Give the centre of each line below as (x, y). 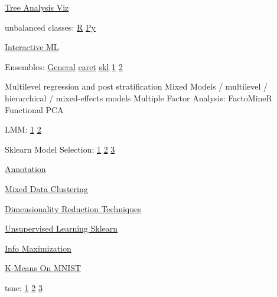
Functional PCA (34, 109)
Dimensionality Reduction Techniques (73, 208)
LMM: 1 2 (23, 129)
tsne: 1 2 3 (24, 287)
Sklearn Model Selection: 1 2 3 (60, 149)
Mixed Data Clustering (46, 188)
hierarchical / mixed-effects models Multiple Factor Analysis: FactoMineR (138, 98)
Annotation (25, 169)
